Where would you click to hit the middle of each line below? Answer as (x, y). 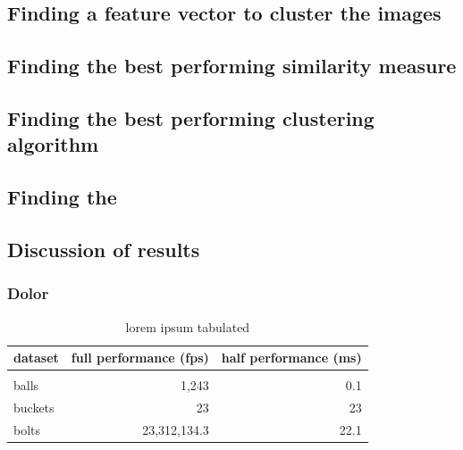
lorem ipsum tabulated (188, 326)
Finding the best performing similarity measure (232, 66)
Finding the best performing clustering (191, 117)
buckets (34, 408)
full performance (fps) (140, 358)
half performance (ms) (291, 358)
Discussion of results (104, 249)
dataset (36, 358)
